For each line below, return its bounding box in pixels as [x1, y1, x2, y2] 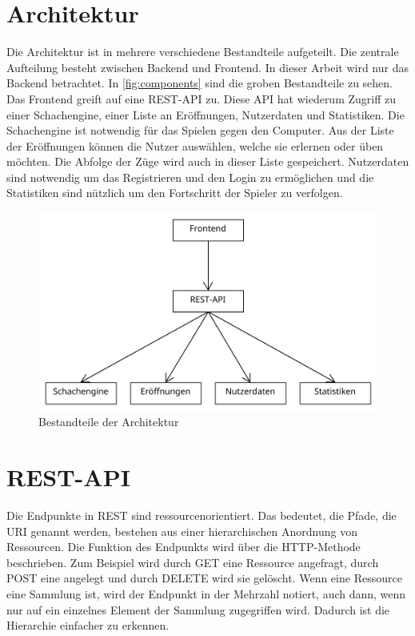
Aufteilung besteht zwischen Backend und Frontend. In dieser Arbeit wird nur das [6, 58, 409, 75]
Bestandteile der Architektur [38, 413, 179, 430]
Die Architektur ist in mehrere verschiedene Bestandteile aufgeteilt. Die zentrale [6, 43, 399, 60]
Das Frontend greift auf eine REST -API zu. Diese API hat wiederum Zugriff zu [6, 90, 397, 107]
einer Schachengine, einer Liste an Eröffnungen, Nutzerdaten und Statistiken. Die [6, 106, 405, 123]
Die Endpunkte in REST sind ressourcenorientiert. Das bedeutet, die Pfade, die [6, 506, 397, 523]
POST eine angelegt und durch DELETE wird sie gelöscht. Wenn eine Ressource [6, 570, 402, 586]
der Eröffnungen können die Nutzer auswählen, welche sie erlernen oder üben [6, 137, 384, 154]
